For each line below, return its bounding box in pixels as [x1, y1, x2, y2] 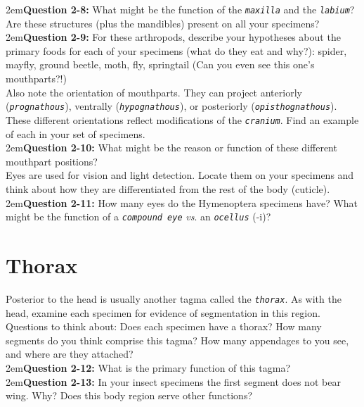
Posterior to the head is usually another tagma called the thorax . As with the [6, 291, 342, 306]
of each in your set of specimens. [6, 126, 145, 141]
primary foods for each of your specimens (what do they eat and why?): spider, [6, 43, 347, 58]
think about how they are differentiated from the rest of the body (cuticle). [6, 181, 330, 196]
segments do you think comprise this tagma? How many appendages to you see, [6, 332, 349, 347]
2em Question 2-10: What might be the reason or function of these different [6, 140, 337, 155]
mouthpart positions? [6, 154, 98, 168]
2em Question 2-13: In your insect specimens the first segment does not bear [6, 374, 341, 389]
